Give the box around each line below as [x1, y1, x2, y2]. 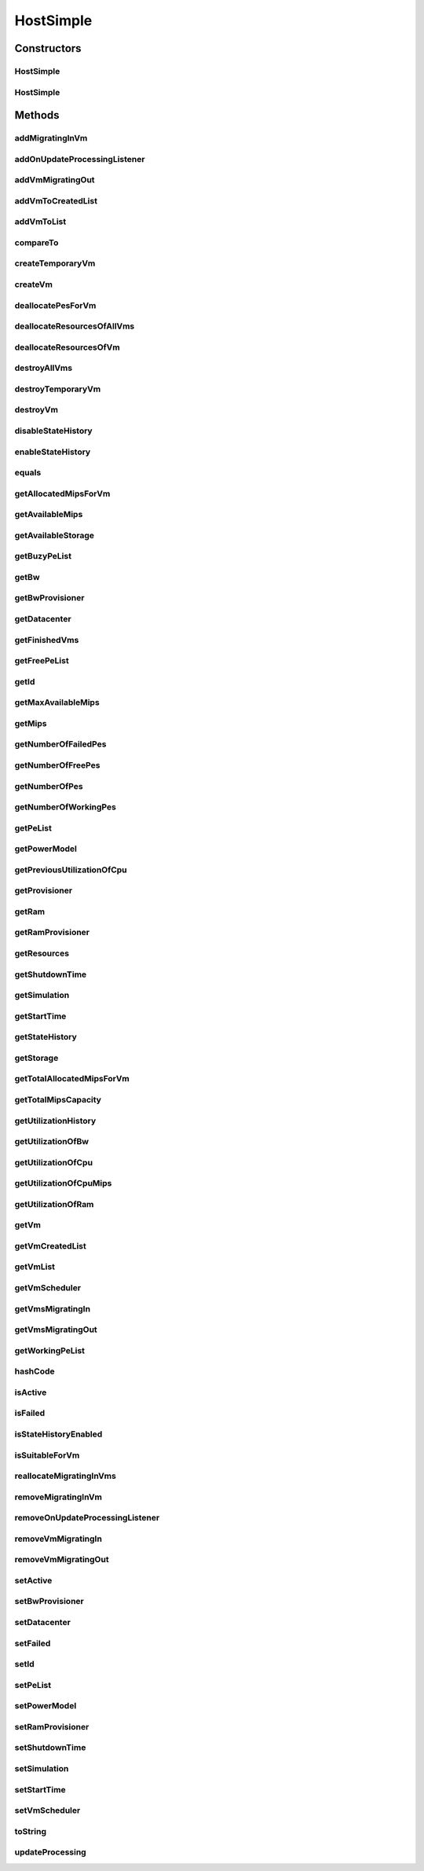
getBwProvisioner [14, 592, 85, 603]
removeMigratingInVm [14, 1491, 102, 1502]
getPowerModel [14, 843, 78, 854]
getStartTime [14, 1011, 67, 1022]
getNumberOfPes [14, 780, 83, 791]
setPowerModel [14, 1700, 77, 1711]
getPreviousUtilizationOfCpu [14, 864, 127, 875]
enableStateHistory [14, 446, 91, 457]
